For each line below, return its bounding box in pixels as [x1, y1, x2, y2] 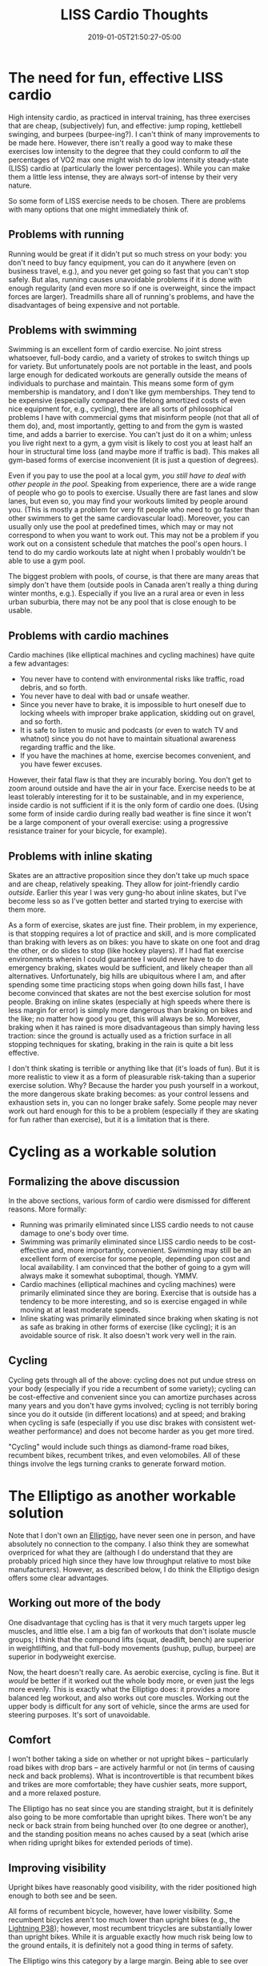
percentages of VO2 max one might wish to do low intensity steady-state [8, 155, 250, 164]
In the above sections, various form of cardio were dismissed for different [8, 1195, 250, 1205]
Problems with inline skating [8, 849, 153, 863]
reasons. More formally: [8, 1204, 87, 1214]
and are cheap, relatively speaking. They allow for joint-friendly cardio [8, 879, 240, 888]
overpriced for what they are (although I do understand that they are [8, 1547, 234, 1557]
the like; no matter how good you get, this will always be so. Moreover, [8, 1013, 241, 1023]
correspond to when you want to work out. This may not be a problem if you [8, 531, 259, 540]
